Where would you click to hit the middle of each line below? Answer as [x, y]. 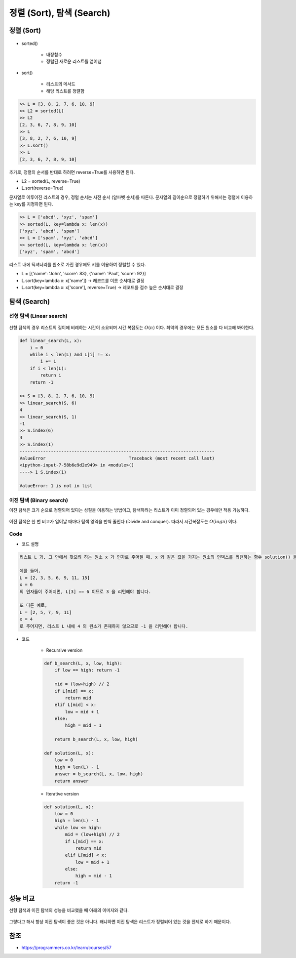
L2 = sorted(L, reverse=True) [51, 181]
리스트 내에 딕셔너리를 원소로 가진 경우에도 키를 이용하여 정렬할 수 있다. [77, 265]
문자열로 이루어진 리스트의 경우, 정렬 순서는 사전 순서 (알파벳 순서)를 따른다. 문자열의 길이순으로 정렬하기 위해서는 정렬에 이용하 [131, 197]
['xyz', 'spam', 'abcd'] [50, 252]
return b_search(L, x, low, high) [96, 739]
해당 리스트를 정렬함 [65, 91]
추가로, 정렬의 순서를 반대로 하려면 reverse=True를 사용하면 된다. [72, 172]
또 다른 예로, [34, 605]
